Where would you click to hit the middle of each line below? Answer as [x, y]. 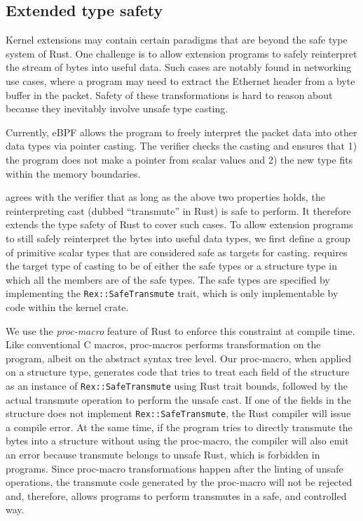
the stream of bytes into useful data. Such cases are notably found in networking [179, 67]
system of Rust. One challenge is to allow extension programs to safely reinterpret [181, 53]
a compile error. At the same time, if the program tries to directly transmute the [179, 427]
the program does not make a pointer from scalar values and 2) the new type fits [179, 159]
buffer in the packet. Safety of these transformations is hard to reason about [169, 94]
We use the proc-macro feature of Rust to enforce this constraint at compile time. [180, 330]
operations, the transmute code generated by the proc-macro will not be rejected [179, 482]
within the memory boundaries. [73, 173]
